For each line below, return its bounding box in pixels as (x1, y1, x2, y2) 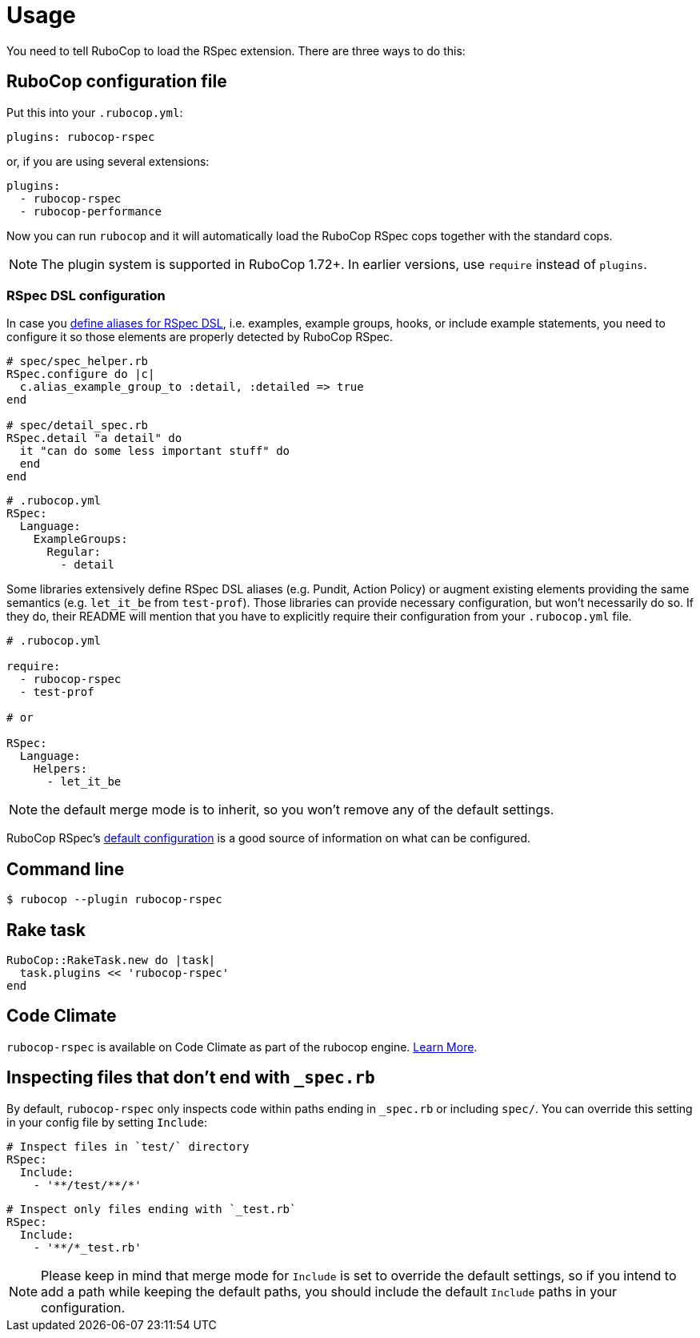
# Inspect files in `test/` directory (6, 1139, 250, 1153)
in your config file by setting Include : (6, 1115, 207, 1129)
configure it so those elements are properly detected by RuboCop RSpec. (6, 330, 393, 344)
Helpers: (33, 762, 88, 776)
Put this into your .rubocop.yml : (6, 105, 183, 119)
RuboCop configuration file (6, 71, 227, 92)
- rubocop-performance (19, 204, 162, 218)
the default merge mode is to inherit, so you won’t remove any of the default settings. (41, 802, 554, 818)
